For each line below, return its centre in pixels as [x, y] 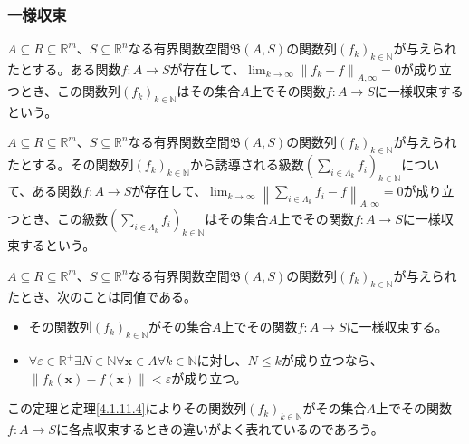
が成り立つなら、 [332, 360]
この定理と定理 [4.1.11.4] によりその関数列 [127, 408]
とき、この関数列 [70, 91]
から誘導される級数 [247, 164]
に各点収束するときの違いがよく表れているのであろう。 [220, 429]
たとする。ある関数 [64, 69]
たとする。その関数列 [71, 164]
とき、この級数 [64, 219]
